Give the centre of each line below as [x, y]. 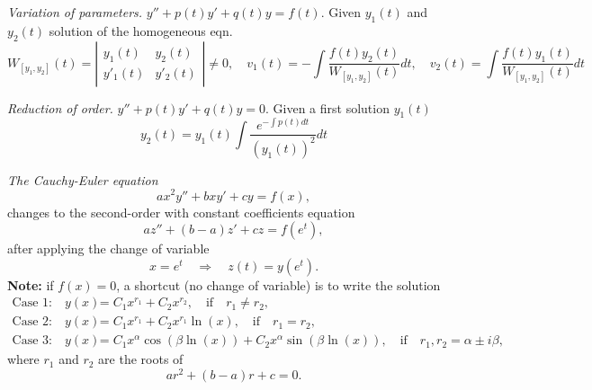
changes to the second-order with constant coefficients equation [181, 212]
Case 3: [32, 341]
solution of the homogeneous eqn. [141, 30]
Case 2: [32, 322]
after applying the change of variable [108, 248]
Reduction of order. [60, 107]
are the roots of [141, 359]
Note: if [31, 284]
